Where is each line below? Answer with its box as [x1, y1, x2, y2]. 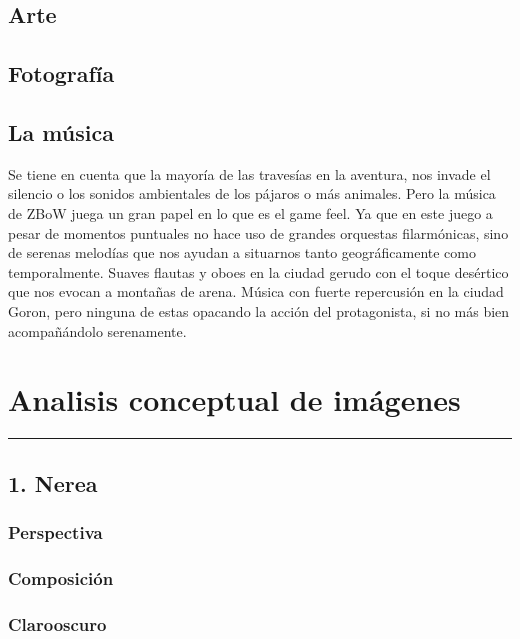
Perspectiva [8, 519, 103, 544]
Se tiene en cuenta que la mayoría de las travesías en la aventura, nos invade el [8, 163, 491, 184]
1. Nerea [8, 467, 98, 498]
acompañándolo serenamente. [8, 320, 187, 341]
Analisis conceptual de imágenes [8, 379, 461, 420]
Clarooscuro [8, 611, 107, 636]
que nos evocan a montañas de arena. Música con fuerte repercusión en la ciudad [8, 281, 504, 302]
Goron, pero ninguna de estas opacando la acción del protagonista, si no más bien [8, 300, 510, 321]
